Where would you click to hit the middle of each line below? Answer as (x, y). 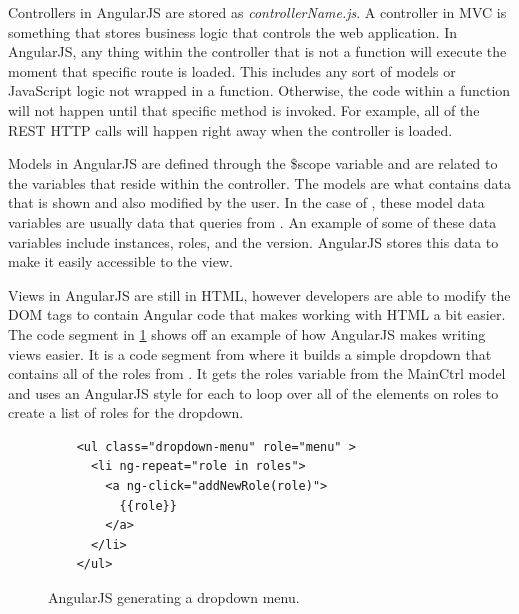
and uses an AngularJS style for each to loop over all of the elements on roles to (253, 392)
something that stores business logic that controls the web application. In (232, 31)
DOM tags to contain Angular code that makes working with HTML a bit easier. (257, 314)
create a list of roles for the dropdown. (126, 412)
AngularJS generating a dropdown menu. (174, 597)
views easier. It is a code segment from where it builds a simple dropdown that (250, 353)
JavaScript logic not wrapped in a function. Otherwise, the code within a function (259, 90)
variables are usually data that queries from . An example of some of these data (252, 221)
